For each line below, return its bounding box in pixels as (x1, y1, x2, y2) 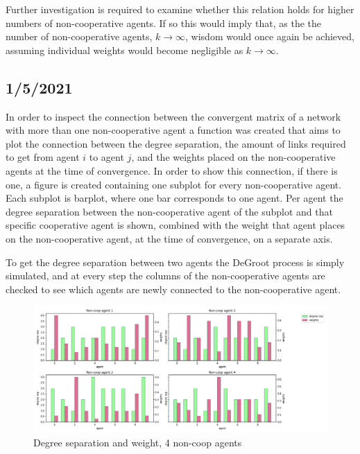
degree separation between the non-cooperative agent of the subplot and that (6, 204, 333, 218)
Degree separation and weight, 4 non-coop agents (33, 435, 242, 450)
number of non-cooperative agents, (6, 29, 153, 44)
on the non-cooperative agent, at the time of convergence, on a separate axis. (6, 231, 333, 245)
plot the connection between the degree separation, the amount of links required (6, 136, 346, 150)
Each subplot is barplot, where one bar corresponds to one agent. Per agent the (6, 191, 343, 205)
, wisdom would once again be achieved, (185, 29, 354, 44)
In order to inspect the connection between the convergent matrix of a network (6, 109, 341, 123)
